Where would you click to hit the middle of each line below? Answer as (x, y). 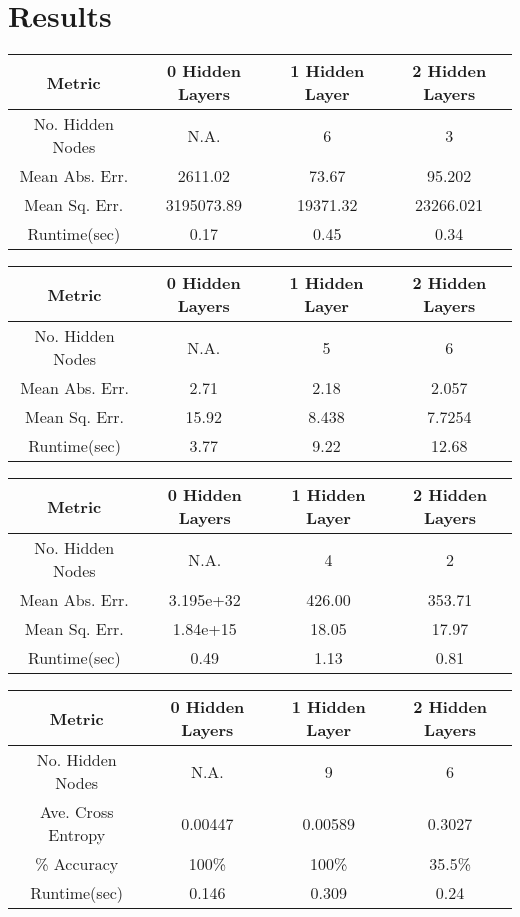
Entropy (77, 835)
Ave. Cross (76, 812)
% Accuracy (77, 864)
